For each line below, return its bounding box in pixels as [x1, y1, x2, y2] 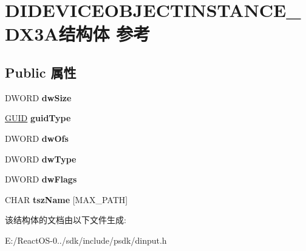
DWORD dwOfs [5, 132, 69, 144]
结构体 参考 [58, 21, 151, 46]
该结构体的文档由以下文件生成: [5, 213, 126, 226]
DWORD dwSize [5, 91, 72, 104]
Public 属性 [5, 62, 76, 81]
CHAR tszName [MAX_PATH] [5, 193, 128, 206]
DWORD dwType [5, 152, 76, 165]
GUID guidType [5, 112, 71, 124]
